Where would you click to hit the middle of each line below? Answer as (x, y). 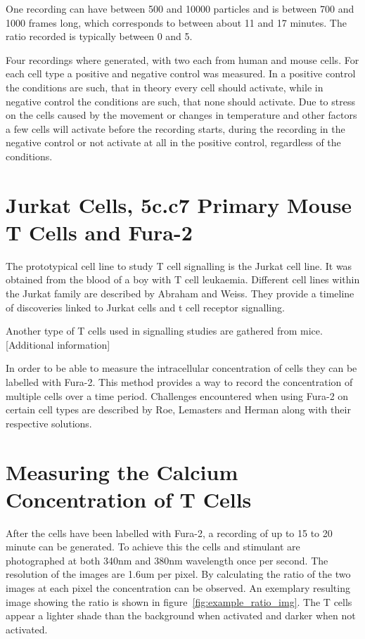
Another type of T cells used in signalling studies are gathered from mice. (164, 331)
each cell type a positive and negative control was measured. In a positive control (181, 73)
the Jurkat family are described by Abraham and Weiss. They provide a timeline (180, 293)
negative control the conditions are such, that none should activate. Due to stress (180, 101)
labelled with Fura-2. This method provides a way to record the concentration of (179, 382)
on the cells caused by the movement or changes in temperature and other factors (181, 115)
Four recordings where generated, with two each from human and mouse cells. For (182, 59)
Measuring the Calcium (122, 471)
